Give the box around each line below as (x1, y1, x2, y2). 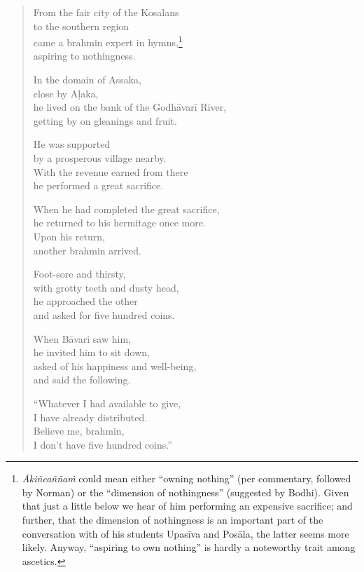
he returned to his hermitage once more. (33, 215, 206, 230)
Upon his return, (33, 229, 105, 243)
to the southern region (33, 18, 129, 33)
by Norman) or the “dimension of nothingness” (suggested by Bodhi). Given (22, 484, 349, 499)
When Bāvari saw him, (33, 331, 131, 346)
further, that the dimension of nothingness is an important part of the (22, 512, 323, 527)
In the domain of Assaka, (33, 72, 141, 87)
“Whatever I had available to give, (33, 395, 181, 410)
